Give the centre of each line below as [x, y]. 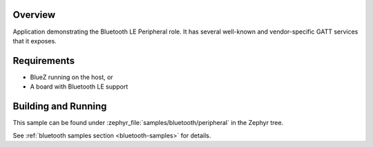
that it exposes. [35, 41]
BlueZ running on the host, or [71, 77]
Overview [34, 15]
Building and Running [60, 106]
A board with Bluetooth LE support [79, 87]
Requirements [44, 61]
